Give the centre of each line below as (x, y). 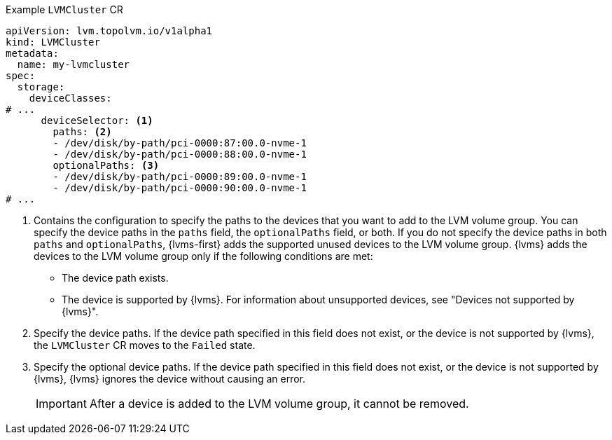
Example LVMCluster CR (64, 9)
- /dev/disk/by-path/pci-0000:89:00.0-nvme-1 (180, 177)
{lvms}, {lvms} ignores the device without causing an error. (170, 379)
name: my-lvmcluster (74, 64)
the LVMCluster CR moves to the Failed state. (145, 345)
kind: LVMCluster (53, 42)
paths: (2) (82, 132)
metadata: (32, 53)
